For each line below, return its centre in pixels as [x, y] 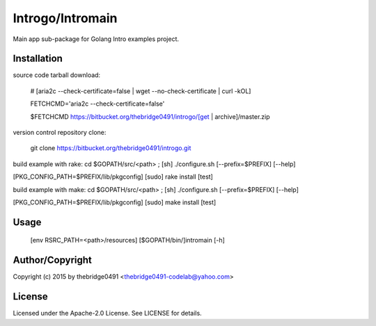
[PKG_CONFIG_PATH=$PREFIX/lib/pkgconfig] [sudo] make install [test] [115, 202]
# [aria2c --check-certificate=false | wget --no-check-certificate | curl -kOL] [141, 91]
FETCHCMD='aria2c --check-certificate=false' [97, 104]
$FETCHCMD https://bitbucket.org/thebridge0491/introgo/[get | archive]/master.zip [150, 116]
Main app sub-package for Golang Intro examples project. [96, 39]
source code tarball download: [57, 75]
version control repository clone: [60, 133]
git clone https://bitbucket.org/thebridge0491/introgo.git [111, 148]
